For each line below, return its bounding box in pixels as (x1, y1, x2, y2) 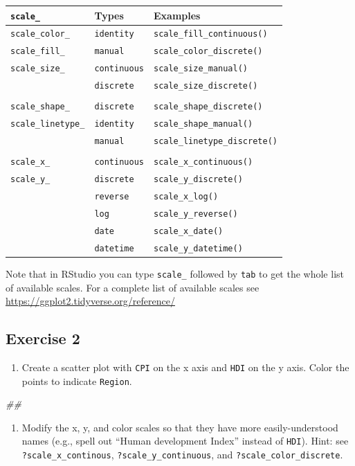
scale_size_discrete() (153, 81, 258, 91)
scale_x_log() (153, 192, 219, 202)
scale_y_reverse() (153, 208, 238, 219)
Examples (153, 8, 201, 22)
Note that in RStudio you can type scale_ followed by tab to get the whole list (6, 266, 344, 280)
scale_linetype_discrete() (153, 136, 277, 147)
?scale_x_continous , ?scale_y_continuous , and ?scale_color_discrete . (21, 447, 343, 462)
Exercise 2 (6, 328, 80, 349)
